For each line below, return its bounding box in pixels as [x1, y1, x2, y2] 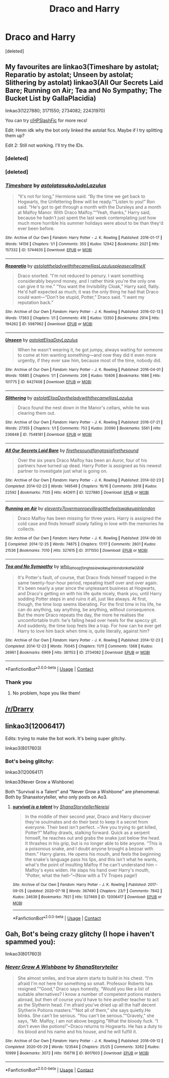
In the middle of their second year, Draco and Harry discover [25, 813, 151, 819]
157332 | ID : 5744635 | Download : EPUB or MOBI [5, 247, 92, 252]
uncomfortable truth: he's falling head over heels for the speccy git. [17, 617, 157, 623]
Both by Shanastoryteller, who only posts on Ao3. [5, 794, 108, 800]
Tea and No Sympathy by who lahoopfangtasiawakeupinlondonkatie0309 [5, 563, 144, 570]
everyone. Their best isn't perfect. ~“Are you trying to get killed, [25, 824, 157, 830]
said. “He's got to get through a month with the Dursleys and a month [17, 204, 161, 210]
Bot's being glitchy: [5, 757, 54, 765]
